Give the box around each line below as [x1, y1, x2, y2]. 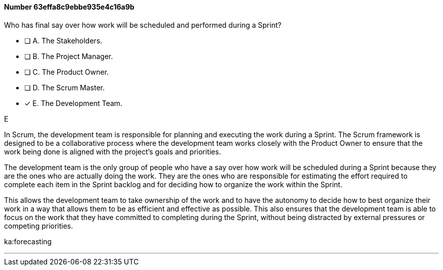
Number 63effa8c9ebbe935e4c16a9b [4, 3, 135, 11]
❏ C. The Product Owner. [24, 67, 109, 76]
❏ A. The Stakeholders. [24, 36, 103, 45]
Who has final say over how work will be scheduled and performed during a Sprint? [4, 20, 282, 29]
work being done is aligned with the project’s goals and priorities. [4, 147, 221, 156]
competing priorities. [4, 221, 73, 230]
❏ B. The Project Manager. [24, 51, 113, 61]
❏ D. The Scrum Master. [24, 83, 105, 92]
